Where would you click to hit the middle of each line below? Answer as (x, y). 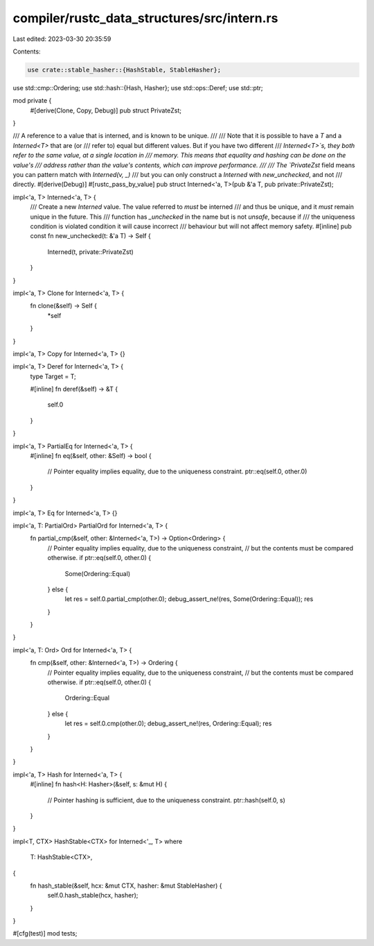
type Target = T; (53, 376)
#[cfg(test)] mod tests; (45, 934)
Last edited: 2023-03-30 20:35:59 (62, 39)
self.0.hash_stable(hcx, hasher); (93, 895)
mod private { (32, 101)
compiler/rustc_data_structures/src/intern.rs (145, 18)
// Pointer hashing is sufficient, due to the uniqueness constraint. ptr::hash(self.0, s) (166, 800)
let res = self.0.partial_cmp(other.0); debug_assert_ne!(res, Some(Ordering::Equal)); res (189, 599)
